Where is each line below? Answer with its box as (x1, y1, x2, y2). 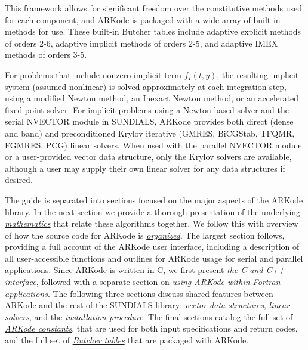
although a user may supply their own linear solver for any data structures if (5, 162, 285, 174)
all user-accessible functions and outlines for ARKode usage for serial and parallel (5, 252, 303, 264)
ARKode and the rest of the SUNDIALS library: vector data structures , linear (5, 299, 290, 311)
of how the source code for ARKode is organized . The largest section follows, (5, 228, 285, 241)
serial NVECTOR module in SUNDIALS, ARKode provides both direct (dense (5, 115, 294, 128)
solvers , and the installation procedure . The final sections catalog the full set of (5, 310, 293, 323)
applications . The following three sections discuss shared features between (5, 287, 273, 299)
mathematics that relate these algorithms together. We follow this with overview (5, 217, 298, 230)
